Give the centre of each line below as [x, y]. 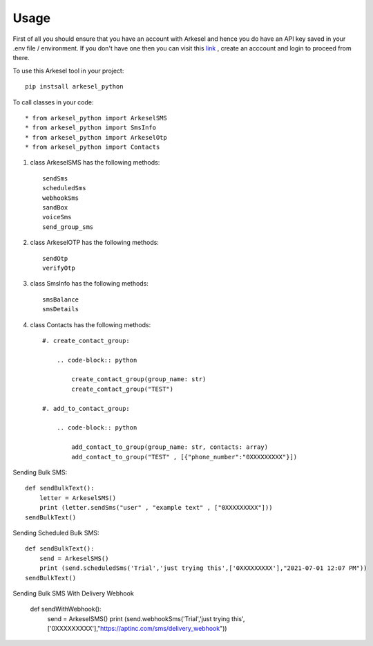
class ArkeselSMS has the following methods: [95, 163]
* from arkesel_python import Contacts [93, 147]
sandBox [55, 208]
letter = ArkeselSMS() [78, 498]
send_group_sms [68, 227]
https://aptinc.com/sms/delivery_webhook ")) [164, 629]
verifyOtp [59, 268]
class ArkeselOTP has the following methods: [94, 243]
